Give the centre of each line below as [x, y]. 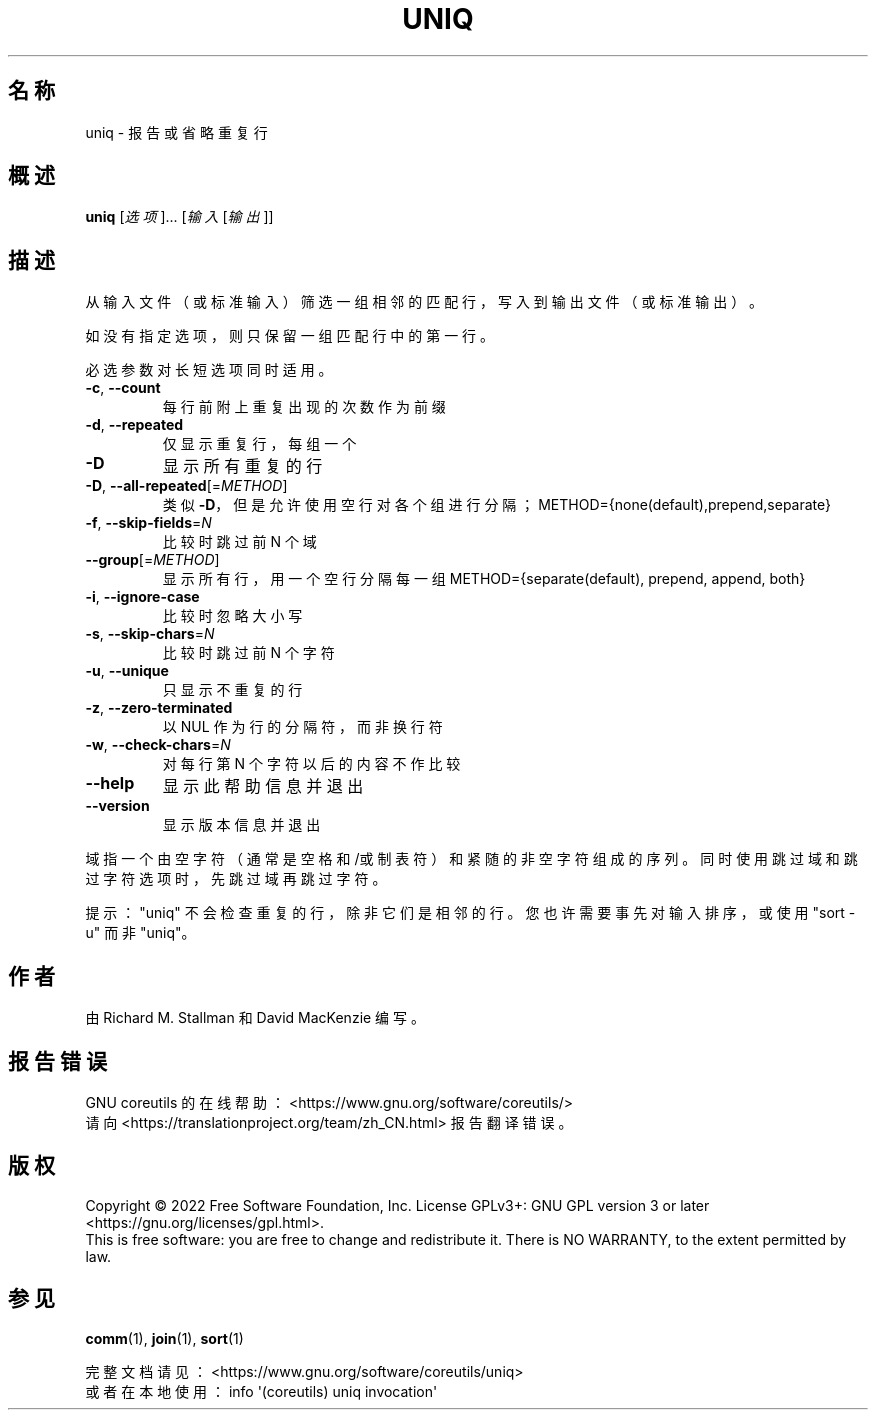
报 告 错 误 [57, 1061]
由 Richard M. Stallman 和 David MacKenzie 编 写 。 [255, 1018]
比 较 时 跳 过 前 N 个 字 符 [248, 653]
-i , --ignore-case [142, 597]
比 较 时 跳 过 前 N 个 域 [239, 542]
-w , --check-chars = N [158, 745]
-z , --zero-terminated [159, 708]
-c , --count [123, 388]
